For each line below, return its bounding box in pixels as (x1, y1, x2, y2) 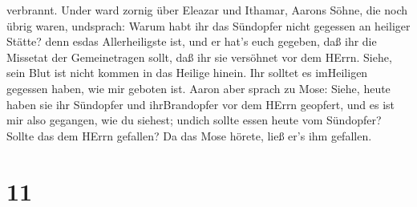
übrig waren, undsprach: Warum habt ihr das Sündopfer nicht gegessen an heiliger (6, 17, 411, 34)
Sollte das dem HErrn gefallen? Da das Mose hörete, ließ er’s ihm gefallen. (6, 127, 372, 144)
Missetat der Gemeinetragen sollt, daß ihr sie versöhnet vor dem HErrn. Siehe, (6, 48, 392, 65)
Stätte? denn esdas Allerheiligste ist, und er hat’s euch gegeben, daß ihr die (6, 33, 377, 50)
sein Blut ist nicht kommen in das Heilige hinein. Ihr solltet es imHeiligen (6, 64, 368, 81)
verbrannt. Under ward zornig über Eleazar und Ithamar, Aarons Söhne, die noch (6, 2, 408, 18)
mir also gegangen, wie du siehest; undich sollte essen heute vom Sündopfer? (6, 112, 382, 128)
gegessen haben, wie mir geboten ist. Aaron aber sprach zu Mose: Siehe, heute (6, 79, 391, 96)
